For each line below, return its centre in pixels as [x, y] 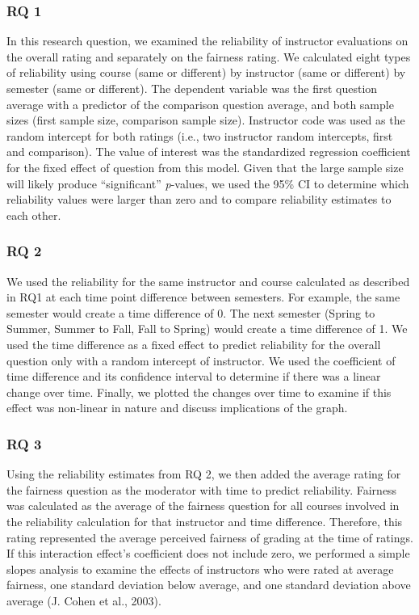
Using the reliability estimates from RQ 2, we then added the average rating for [204, 474]
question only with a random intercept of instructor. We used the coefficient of [201, 360]
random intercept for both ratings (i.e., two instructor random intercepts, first [200, 135]
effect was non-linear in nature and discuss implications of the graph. [177, 408]
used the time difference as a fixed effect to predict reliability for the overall [194, 344]
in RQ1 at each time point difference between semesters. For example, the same [203, 297]
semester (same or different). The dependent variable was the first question [192, 88]
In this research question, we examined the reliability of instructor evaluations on [207, 41]
